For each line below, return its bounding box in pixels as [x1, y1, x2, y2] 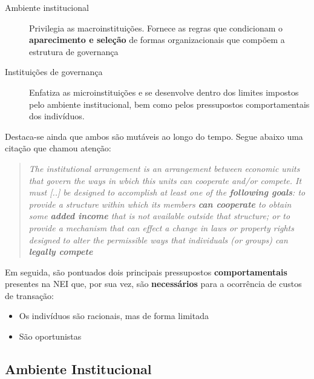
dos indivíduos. [29, 110, 85, 122]
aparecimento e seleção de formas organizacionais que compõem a [29, 33, 285, 46]
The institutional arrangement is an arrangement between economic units [28, 162, 300, 174]
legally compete [28, 245, 93, 258]
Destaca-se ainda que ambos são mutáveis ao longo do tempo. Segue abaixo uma [5, 130, 303, 142]
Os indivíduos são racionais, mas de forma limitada [19, 309, 209, 322]
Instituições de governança [5, 65, 103, 78]
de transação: [5, 289, 54, 302]
